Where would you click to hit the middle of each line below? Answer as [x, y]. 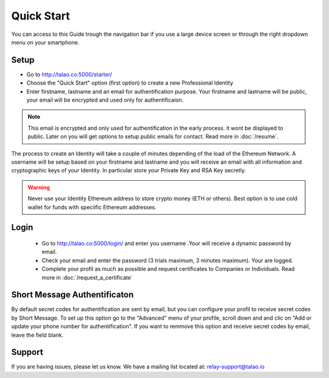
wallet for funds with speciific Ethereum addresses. [92, 207]
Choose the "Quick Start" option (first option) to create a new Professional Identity [130, 83]
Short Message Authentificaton [73, 295]
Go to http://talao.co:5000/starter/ [69, 74]
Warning [39, 187]
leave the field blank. [37, 335]
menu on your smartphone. [45, 42]
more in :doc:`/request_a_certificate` [87, 278]
